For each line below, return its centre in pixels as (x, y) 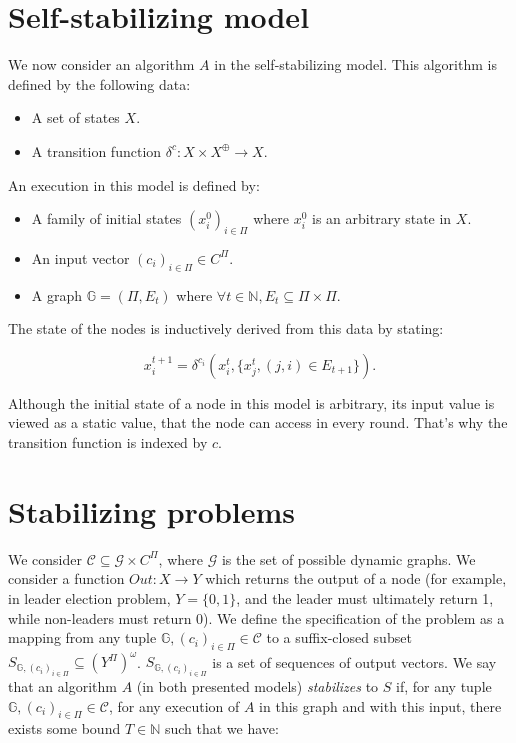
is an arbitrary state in (382, 218)
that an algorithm (62, 685)
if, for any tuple (444, 685)
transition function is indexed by (108, 442)
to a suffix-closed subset (339, 637)
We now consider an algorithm (101, 64)
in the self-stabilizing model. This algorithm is (355, 64)
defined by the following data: (99, 83)
